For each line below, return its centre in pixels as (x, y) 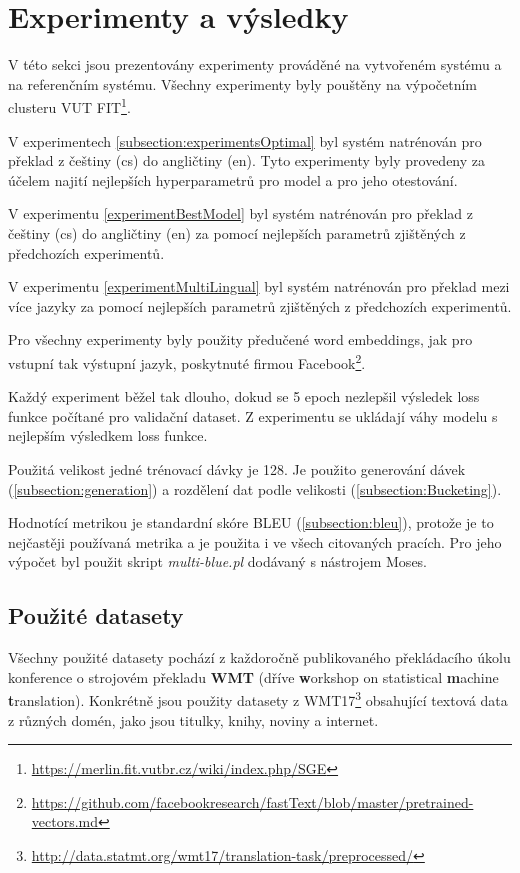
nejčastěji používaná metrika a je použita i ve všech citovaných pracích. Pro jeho (255, 541)
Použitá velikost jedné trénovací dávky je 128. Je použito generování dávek (237, 468)
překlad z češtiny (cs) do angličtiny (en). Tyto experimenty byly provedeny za (247, 160)
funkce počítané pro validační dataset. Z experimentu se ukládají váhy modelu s (253, 415)
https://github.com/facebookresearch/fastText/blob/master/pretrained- (252, 801)
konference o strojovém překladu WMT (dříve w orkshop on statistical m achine (253, 676)
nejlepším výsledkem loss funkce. (108, 435)
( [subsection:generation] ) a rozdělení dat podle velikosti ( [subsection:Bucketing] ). (255, 488)
